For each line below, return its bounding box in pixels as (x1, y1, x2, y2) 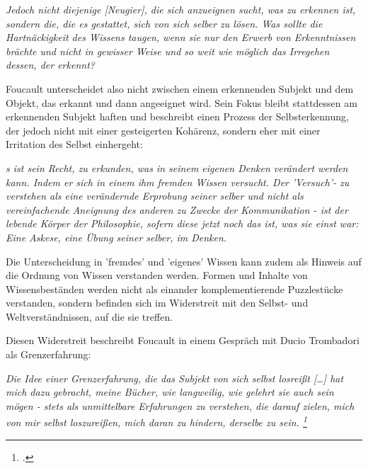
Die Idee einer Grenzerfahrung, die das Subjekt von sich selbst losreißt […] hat (6, 370, 344, 385)
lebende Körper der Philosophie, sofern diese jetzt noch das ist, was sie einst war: (6, 216, 359, 231)
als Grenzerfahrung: (6, 347, 91, 362)
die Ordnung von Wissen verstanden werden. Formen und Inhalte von (6, 268, 308, 282)
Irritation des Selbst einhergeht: (6, 137, 143, 152)
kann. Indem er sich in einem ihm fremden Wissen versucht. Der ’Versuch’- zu (6, 174, 350, 189)
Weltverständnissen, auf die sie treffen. (6, 309, 173, 324)
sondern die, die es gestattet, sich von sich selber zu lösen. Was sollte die (6, 16, 323, 30)
